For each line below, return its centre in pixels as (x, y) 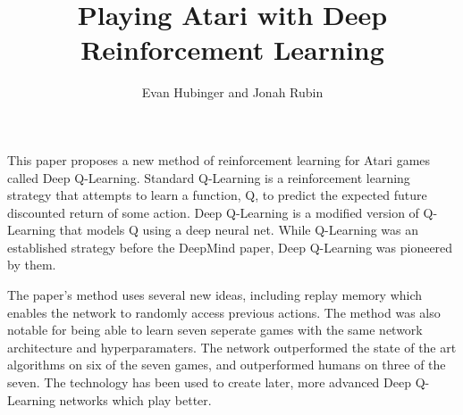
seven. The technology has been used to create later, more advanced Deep (209, 382)
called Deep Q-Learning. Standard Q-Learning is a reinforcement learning (209, 177)
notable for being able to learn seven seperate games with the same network (215, 330)
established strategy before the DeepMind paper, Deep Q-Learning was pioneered (230, 247)
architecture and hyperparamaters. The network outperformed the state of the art (232, 347)
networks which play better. (135, 399)
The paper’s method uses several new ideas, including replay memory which (215, 295)
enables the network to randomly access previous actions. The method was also (224, 312)
